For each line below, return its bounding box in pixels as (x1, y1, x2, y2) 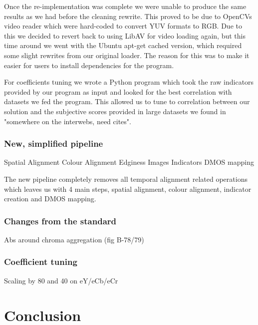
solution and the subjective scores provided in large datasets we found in (4, 106, 226, 116)
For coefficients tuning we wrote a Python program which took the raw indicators (4, 77, 254, 87)
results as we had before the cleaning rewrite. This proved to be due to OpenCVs (4, 11, 252, 21)
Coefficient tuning (4, 255, 77, 268)
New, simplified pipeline (4, 137, 103, 150)
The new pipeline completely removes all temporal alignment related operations (4, 173, 248, 184)
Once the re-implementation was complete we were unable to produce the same (4, 1, 247, 11)
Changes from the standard (4, 214, 117, 227)
